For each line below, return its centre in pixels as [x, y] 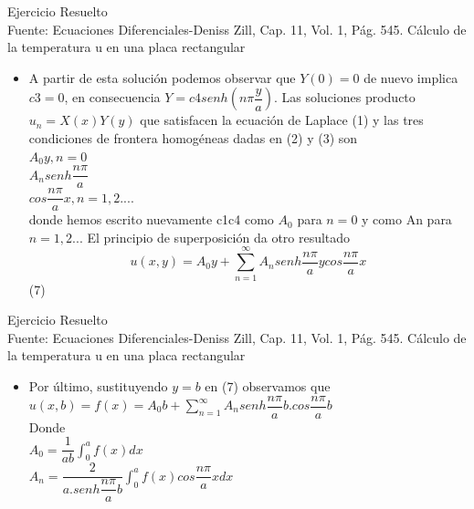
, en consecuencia [112, 97]
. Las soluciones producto [344, 97]
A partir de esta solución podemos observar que [162, 77]
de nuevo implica [411, 77]
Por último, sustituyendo [98, 385]
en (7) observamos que [268, 385]
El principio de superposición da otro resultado [219, 237]
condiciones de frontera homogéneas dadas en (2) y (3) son [193, 137]
